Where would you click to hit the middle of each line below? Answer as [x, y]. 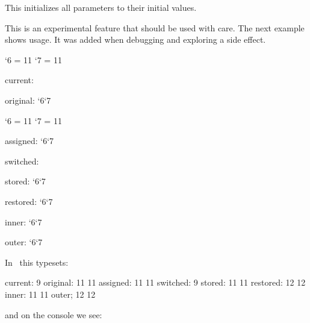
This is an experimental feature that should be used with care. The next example [155, 27]
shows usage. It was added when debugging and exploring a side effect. [135, 39]
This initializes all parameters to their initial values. [101, 7]
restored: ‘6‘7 [29, 201]
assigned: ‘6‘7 [29, 141]
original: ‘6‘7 [28, 100]
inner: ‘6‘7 [23, 221]
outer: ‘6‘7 [24, 242]
